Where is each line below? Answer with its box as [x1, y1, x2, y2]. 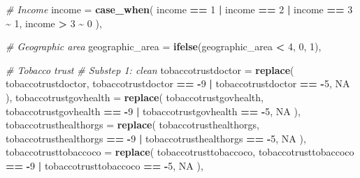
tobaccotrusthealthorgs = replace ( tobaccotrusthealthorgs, [6, 117, 259, 132]
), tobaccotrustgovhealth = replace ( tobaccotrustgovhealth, [6, 89, 264, 104]
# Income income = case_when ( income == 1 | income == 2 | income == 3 [6, 2, 353, 16]
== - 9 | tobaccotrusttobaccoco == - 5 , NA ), [6, 158, 203, 172]
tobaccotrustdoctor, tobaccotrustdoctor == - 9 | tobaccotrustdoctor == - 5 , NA [6, 76, 350, 91]
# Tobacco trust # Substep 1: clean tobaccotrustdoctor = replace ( [6, 62, 294, 77]
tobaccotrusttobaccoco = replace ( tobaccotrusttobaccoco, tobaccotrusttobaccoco [6, 144, 354, 159]
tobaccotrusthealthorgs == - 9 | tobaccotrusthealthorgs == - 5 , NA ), [6, 131, 306, 145]
